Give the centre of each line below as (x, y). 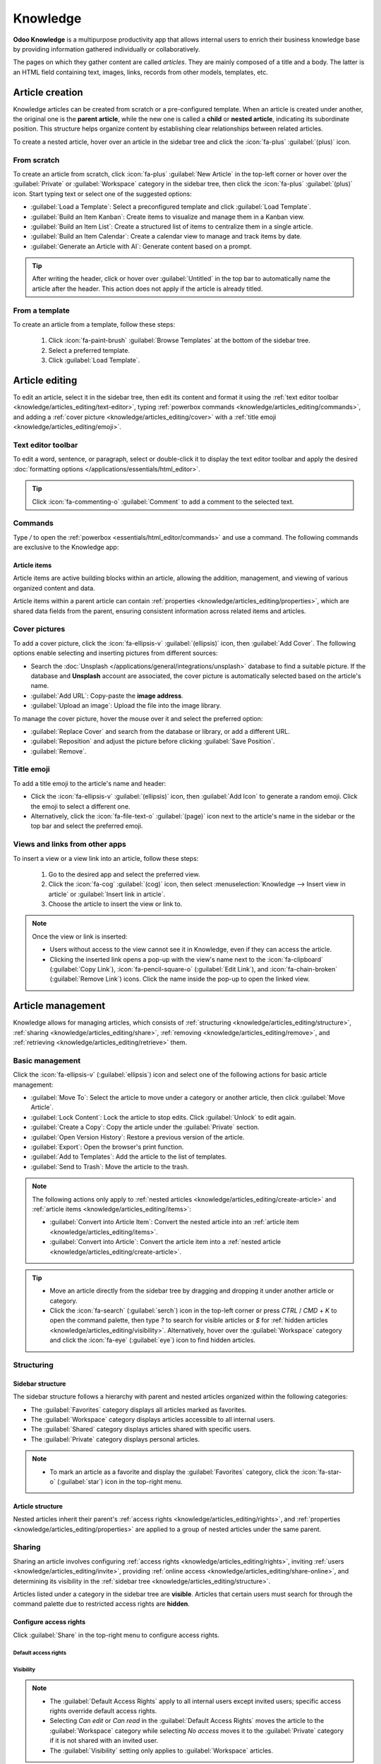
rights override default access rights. (103, 1710)
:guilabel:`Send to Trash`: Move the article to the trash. (110, 1166)
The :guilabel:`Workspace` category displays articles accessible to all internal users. (153, 1419)
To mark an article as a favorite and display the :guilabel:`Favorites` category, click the (175, 1472)
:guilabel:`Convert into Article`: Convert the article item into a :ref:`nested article (165, 1242)
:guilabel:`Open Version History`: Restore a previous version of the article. (138, 1137)
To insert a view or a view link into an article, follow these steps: (106, 858)
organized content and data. (54, 588)
